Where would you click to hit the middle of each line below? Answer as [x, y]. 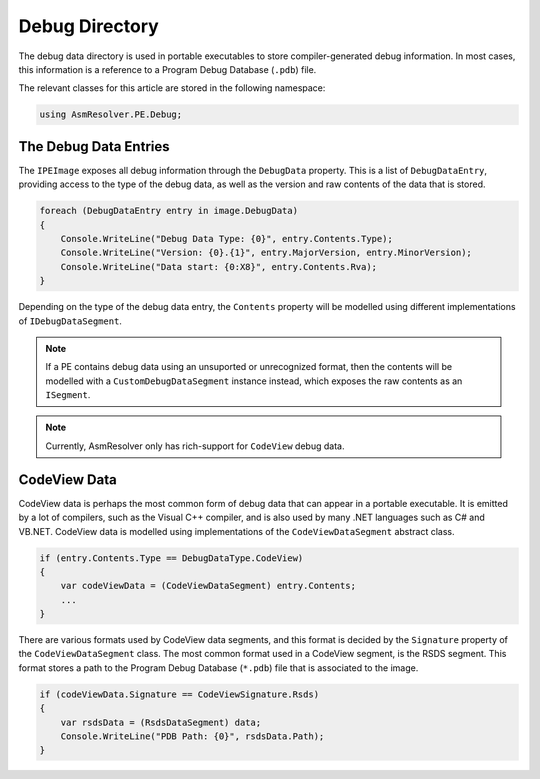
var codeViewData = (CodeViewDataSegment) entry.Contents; [208, 586]
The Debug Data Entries [94, 146]
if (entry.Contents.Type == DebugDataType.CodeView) [171, 558]
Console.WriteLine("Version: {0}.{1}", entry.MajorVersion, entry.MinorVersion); [266, 253]
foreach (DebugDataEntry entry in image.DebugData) [169, 211]
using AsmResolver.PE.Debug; [111, 114]
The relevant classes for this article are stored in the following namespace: [172, 88]
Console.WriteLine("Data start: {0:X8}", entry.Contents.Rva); [219, 266]
